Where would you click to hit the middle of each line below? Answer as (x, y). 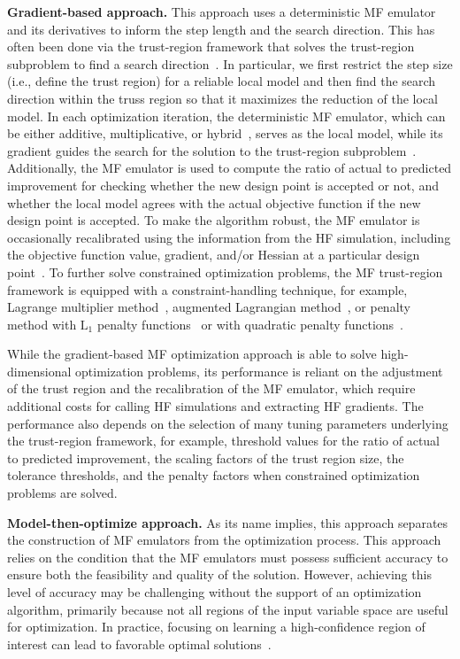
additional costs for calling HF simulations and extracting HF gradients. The (215, 406)
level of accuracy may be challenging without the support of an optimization (215, 592)
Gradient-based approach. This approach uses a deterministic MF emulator (222, 12)
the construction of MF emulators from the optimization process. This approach (224, 540)
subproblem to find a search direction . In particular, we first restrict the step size (230, 63)
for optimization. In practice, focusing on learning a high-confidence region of (216, 627)
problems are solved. (62, 493)
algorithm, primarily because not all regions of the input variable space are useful (228, 609)
